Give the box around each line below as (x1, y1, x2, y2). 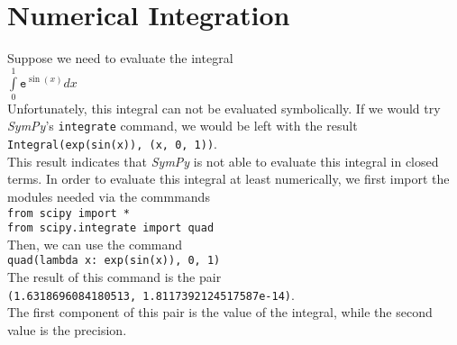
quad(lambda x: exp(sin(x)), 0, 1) (7, 254, 221, 268)
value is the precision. (7, 320, 127, 339)
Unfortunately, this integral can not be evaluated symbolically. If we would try (7, 98, 441, 117)
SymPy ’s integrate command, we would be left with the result (7, 116, 358, 135)
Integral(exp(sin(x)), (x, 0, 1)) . (7, 134, 217, 153)
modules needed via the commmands (7, 186, 210, 205)
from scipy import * (7, 206, 131, 220)
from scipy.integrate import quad (7, 222, 215, 235)
